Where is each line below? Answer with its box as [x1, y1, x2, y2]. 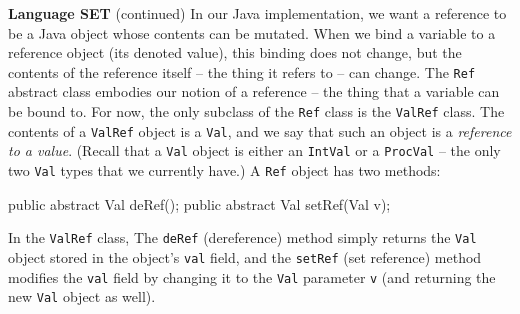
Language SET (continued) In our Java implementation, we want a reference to [8, 3, 507, 23]
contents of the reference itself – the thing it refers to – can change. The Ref [8, 61, 476, 82]
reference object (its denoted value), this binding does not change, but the [8, 42, 462, 63]
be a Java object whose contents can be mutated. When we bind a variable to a [8, 22, 496, 43]
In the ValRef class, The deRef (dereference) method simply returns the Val [8, 227, 477, 248]
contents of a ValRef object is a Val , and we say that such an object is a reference [8, 120, 512, 141]
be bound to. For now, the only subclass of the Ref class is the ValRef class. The [8, 101, 505, 122]
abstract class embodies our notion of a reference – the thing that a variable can [8, 81, 500, 102]
